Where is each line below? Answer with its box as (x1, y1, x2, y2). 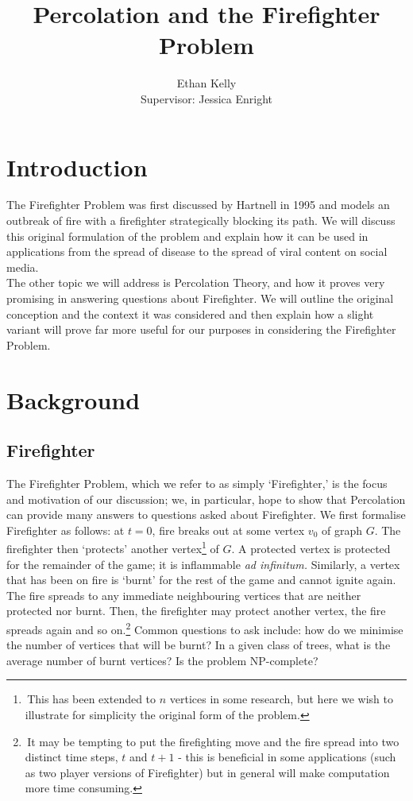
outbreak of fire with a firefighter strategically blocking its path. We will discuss (6, 212, 396, 229)
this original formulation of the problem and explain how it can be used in (6, 227, 369, 244)
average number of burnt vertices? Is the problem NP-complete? (6, 652, 318, 668)
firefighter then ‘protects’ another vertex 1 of (6, 538, 219, 556)
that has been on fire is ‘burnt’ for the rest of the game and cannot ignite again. (6, 571, 396, 588)
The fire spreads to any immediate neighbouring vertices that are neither (6, 586, 361, 603)
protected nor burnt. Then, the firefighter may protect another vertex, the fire (6, 602, 386, 619)
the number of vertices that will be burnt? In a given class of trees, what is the (6, 637, 391, 653)
